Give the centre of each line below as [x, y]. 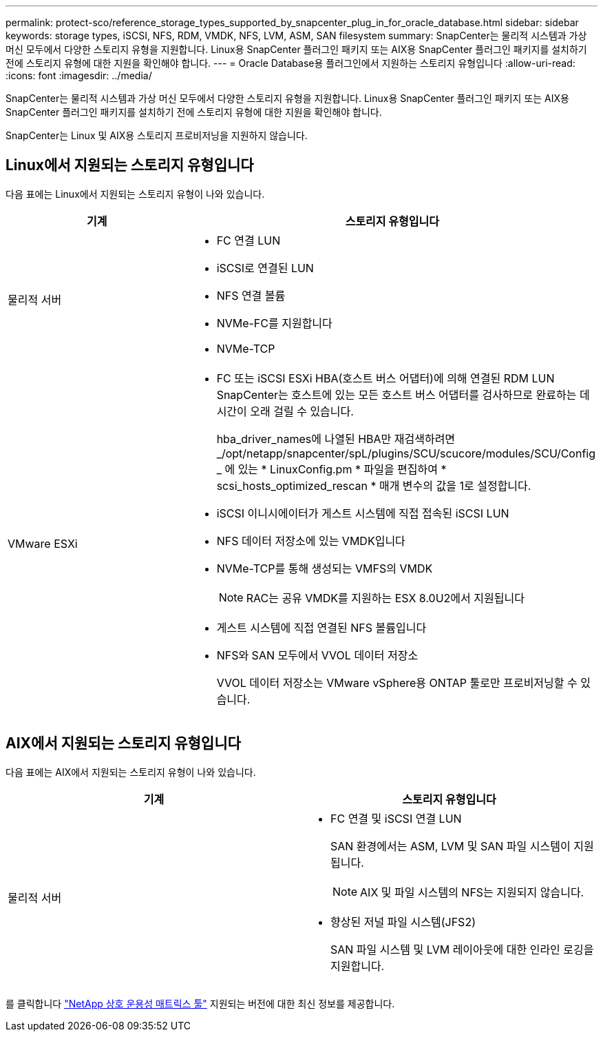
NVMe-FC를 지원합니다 [274, 323]
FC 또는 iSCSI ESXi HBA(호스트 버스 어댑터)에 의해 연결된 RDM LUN [385, 378]
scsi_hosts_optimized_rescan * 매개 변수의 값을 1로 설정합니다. [374, 485]
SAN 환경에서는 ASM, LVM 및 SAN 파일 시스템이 [451, 846]
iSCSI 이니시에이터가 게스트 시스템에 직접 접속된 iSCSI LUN [363, 513]
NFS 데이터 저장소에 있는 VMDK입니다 [311, 541]
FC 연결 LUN [248, 240]
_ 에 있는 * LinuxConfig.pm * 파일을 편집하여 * [331, 469]
